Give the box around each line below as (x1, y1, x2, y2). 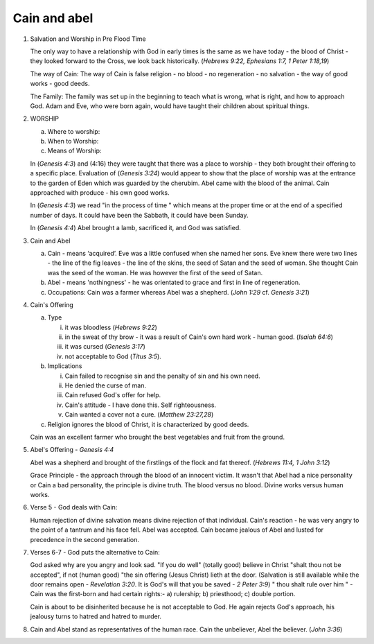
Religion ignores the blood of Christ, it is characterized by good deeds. (47, 420, 249, 428)
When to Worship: (47, 137, 99, 146)
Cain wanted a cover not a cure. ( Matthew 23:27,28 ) (64, 410, 214, 419)
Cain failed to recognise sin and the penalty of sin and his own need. (64, 372, 260, 380)
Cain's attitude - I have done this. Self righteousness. (64, 401, 217, 409)
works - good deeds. (30, 80, 90, 88)
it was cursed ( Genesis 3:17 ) (64, 342, 145, 351)
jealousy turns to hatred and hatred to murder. (30, 612, 162, 620)
